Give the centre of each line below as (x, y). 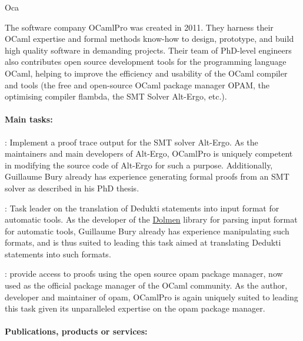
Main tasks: (29, 119)
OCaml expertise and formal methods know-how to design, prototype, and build (149, 39)
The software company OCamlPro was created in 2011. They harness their (139, 27)
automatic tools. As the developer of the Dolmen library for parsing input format (151, 219)
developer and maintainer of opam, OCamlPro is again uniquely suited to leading (151, 297)
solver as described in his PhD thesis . (72, 188)
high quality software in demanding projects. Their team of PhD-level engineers (148, 50)
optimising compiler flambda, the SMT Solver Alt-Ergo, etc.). (116, 96)
